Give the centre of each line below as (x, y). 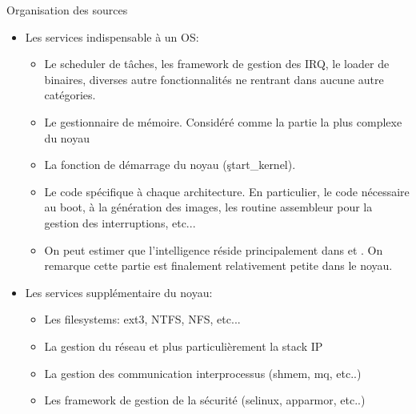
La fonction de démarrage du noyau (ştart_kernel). (170, 165)
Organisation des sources (67, 10)
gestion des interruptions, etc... (120, 222)
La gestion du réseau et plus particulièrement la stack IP (184, 346)
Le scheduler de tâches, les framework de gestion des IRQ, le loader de (217, 64)
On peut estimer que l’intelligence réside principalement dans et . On (214, 249)
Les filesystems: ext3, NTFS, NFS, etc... (142, 319)
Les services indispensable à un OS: (112, 36)
